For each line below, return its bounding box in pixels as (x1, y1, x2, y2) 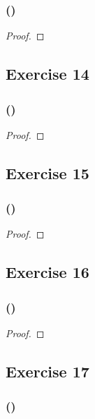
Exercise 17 (6, 360, 89, 382)
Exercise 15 (6, 162, 89, 183)
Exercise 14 (6, 63, 89, 85)
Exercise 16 (6, 261, 89, 283)
